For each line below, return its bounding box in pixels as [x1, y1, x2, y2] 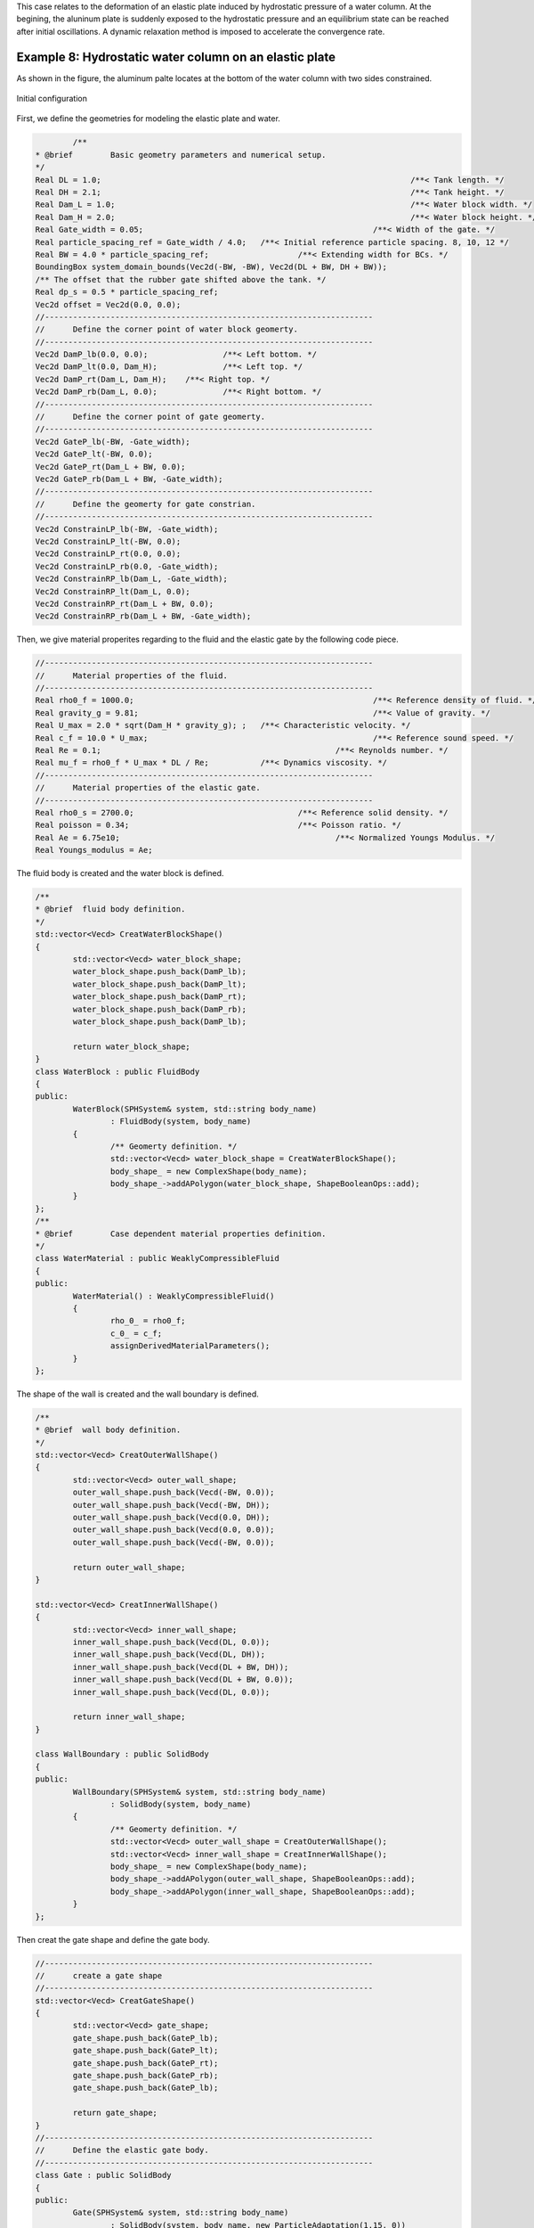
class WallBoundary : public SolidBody [35, 1749, 209, 1759]
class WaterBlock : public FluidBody [35, 1066, 200, 1077]
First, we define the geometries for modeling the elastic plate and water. [16, 113, 280, 124]
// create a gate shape [35, 1970, 163, 1980]
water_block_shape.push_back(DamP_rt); [72, 992, 247, 1002]
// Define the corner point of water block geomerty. [35, 324, 298, 334]
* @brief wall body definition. [35, 1425, 182, 1435]
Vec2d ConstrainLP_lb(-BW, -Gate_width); [35, 524, 219, 534]
